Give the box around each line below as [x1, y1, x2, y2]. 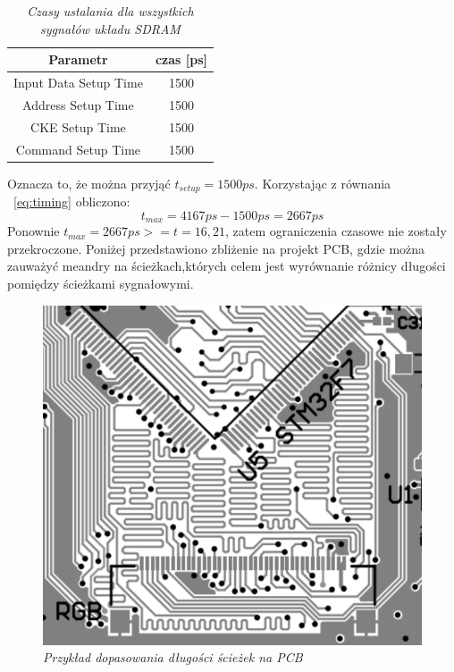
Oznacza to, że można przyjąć [7, 173, 171, 192]
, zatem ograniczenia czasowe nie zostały [225, 222, 447, 240]
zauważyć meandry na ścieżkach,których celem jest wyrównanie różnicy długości [7, 256, 446, 275]
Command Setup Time [15, 139, 141, 158]
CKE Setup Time [30, 117, 126, 136]
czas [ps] [155, 50, 207, 69]
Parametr [48, 50, 108, 69]
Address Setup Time [22, 95, 134, 113]
